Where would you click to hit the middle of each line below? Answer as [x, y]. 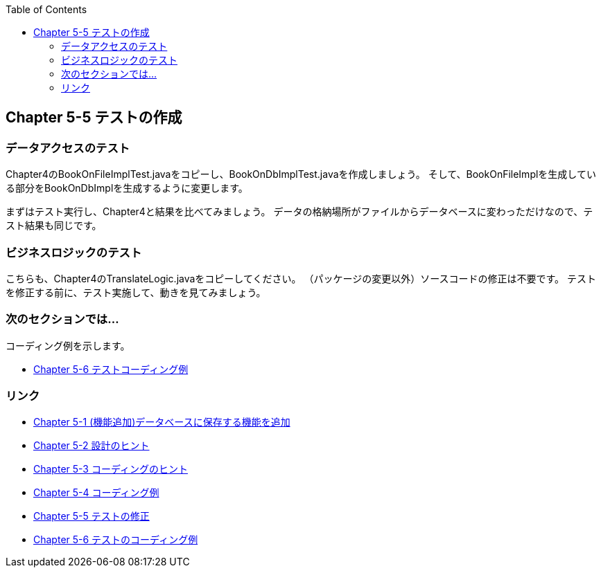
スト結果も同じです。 [54, 226]
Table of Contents [46, 9]
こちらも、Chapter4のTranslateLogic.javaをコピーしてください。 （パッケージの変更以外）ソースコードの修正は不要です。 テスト [301, 278]
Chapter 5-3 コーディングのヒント [111, 469]
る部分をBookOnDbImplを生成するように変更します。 [127, 188]
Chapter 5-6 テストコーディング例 [111, 369]
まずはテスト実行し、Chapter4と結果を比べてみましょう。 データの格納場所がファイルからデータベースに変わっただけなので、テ [299, 212]
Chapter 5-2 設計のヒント [92, 446]
